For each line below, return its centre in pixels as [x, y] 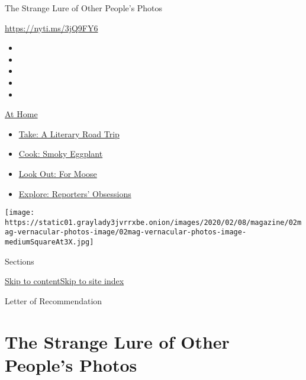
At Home [21, 114]
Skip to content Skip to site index [65, 281]
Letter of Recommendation [54, 300]
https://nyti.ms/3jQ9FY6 [51, 28]
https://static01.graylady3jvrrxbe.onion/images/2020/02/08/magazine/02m [153, 222]
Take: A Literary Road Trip [69, 133]
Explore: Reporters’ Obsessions [75, 193]
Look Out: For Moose [58, 173]
